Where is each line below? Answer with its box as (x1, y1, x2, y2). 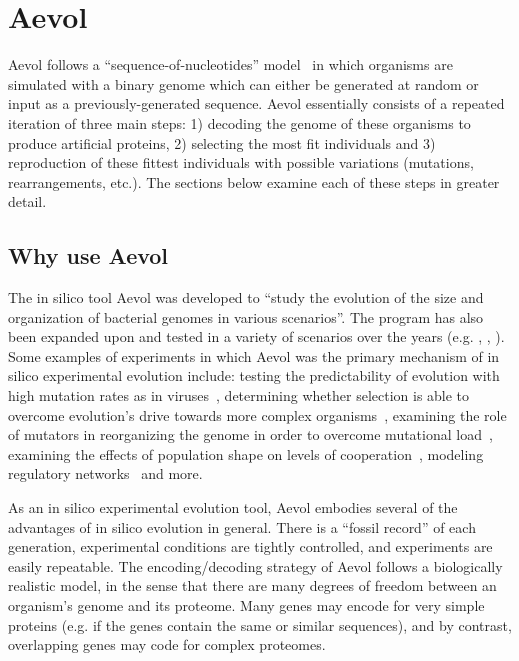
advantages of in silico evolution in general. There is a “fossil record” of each (8, 516, 476, 537)
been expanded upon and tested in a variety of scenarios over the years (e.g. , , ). (8, 326, 505, 347)
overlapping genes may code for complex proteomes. (8, 634, 326, 655)
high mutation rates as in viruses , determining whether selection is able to (8, 385, 470, 406)
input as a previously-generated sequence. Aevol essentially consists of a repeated (8, 93, 505, 114)
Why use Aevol (8, 240, 169, 271)
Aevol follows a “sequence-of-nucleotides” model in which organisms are (8, 54, 453, 75)
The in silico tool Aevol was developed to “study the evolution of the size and (8, 287, 484, 308)
